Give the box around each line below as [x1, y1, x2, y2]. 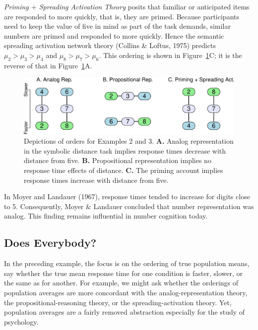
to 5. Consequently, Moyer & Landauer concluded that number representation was [4, 201, 254, 211]
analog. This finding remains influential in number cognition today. [4, 211, 208, 221]
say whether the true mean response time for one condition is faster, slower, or [4, 268, 243, 278]
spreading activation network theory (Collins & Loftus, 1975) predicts [4, 40, 216, 51]
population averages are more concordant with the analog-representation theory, [4, 287, 248, 297]
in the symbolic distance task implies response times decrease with [24, 145, 226, 156]
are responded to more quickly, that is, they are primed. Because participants [4, 11, 240, 21]
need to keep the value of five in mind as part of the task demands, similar [4, 21, 231, 31]
